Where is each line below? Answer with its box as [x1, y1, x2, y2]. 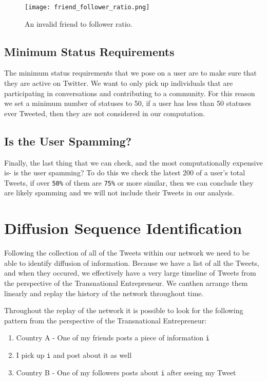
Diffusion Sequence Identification [4, 217, 242, 239]
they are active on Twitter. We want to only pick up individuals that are [4, 78, 233, 88]
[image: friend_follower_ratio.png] [25, 4, 150, 11]
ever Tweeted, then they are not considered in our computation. [4, 107, 205, 118]
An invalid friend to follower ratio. [25, 18, 132, 29]
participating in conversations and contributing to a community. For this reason [4, 87, 255, 98]
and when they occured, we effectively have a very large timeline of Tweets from [4, 267, 256, 278]
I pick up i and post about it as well [16, 350, 132, 360]
